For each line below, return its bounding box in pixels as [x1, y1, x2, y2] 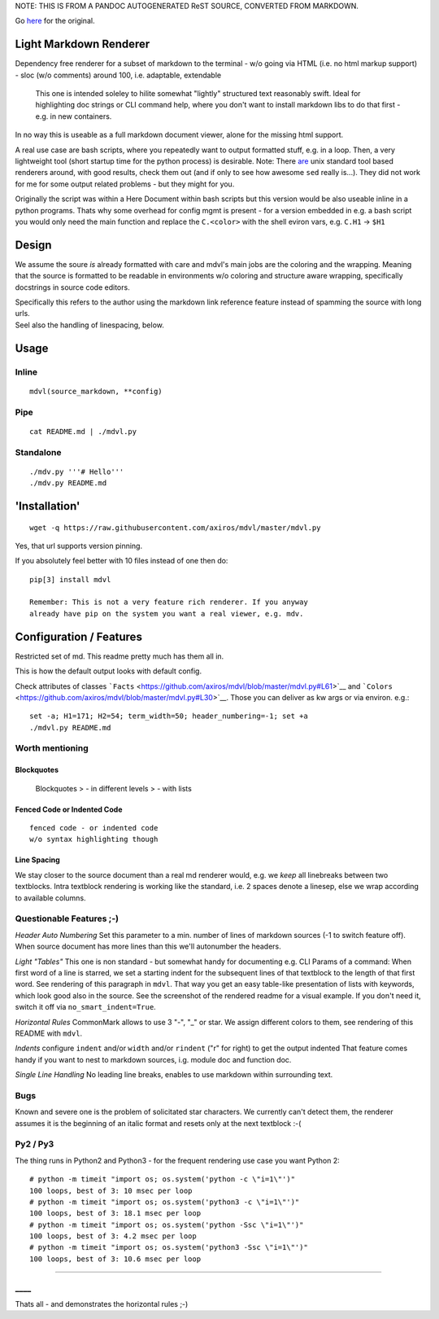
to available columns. [15, 892, 86, 903]
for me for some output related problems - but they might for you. [15, 179, 235, 189]
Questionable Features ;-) [15, 913, 120, 924]
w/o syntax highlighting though [29, 835, 159, 844]
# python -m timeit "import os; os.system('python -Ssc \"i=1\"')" [29, 1220, 304, 1229]
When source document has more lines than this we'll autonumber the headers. [15, 941, 282, 952]
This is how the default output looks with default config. [15, 666, 202, 676]
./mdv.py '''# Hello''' [29, 467, 124, 476]
